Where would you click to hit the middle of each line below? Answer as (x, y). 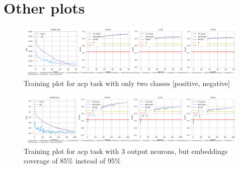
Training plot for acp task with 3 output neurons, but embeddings (126, 151)
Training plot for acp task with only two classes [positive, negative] (127, 83)
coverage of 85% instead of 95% (72, 161)
